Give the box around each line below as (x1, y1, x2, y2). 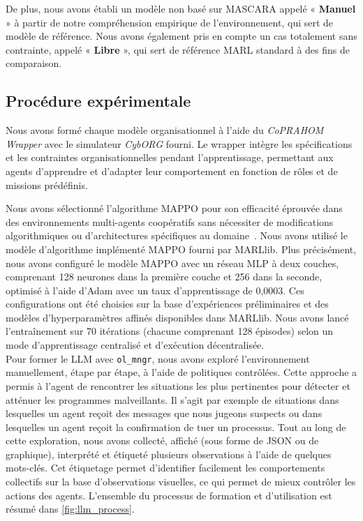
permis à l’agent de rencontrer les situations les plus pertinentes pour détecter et (6, 378, 350, 393)
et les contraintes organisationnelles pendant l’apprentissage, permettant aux (6, 150, 334, 165)
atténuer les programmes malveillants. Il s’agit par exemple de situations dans (6, 392, 339, 407)
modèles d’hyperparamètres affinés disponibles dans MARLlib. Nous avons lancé (6, 310, 349, 324)
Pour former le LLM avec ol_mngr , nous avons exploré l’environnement (6, 351, 310, 365)
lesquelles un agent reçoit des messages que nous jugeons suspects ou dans (6, 406, 323, 421)
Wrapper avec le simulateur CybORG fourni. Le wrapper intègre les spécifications (6, 136, 353, 151)
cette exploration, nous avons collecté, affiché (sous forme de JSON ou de (6, 433, 319, 448)
